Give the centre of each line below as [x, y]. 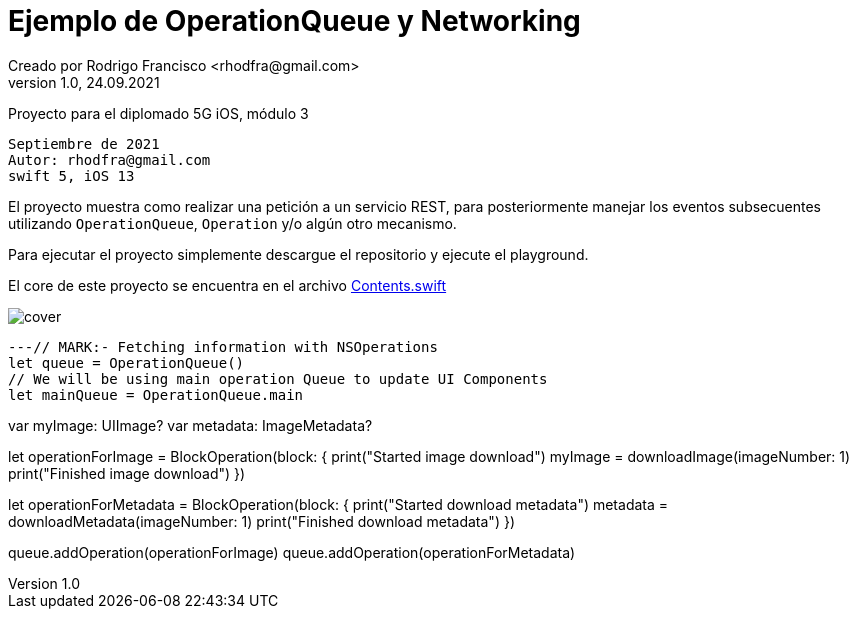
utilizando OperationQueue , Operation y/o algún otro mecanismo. [232, 223]
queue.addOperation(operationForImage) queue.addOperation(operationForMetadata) [292, 552]
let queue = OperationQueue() [126, 362]
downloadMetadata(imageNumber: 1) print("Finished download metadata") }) [261, 521]
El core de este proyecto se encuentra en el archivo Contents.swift [227, 285]
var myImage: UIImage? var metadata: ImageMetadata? [190, 425]
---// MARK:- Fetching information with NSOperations [223, 346]
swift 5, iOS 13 [71, 175]
